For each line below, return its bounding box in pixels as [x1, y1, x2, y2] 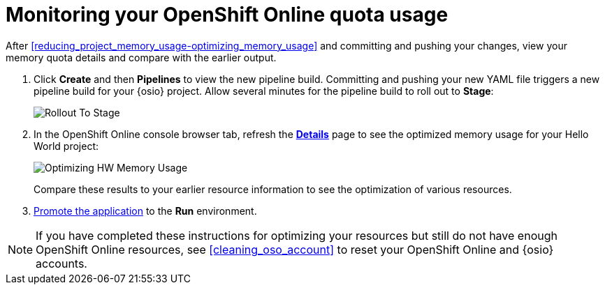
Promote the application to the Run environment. [34, 204, 257, 217]
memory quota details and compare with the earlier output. [6, 51, 277, 63]
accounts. [36, 256, 87, 270]
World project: [34, 139, 99, 152]
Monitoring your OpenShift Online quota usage [6, 3, 449, 26]
